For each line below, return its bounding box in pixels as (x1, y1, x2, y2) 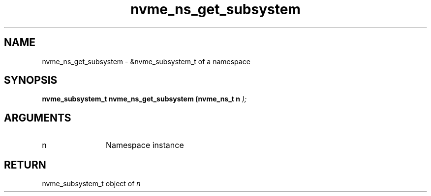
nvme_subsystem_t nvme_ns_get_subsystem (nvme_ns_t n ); (42, 95, 247, 103)
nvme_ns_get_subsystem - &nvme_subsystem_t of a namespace (42, 57, 250, 66)
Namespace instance (106, 140, 184, 150)
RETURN (4, 158, 46, 171)
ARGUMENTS (4, 111, 71, 124)
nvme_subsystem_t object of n (42, 179, 141, 188)
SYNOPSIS (4, 74, 58, 87)
